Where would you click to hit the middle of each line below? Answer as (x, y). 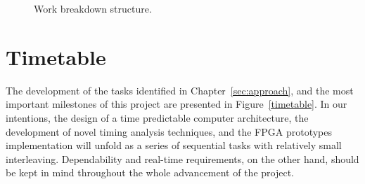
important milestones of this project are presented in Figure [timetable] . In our (177, 104)
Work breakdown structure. (93, 8)
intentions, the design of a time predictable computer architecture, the (157, 117)
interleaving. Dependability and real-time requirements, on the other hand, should (182, 158)
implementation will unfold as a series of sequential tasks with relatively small (174, 145)
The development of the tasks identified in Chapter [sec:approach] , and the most (180, 90)
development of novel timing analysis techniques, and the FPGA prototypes (169, 131)
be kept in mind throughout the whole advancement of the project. (150, 172)
